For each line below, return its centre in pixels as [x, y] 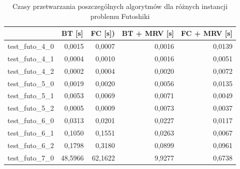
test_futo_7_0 [31, 157]
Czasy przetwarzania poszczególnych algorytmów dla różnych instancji [120, 6]
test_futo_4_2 [31, 71]
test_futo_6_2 [31, 145]
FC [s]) [103, 33]
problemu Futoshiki [120, 16]
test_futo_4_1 [31, 58]
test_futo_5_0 [31, 83]
